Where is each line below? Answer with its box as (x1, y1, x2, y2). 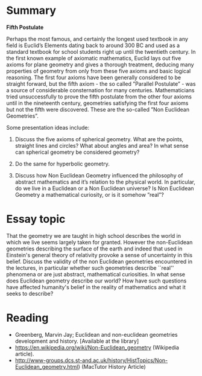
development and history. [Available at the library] (14, 337, 139, 345)
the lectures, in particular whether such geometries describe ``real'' (6, 264, 174, 272)
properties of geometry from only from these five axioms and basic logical (6, 67, 191, 74)
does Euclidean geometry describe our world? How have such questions (6, 277, 187, 284)
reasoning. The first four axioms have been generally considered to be (6, 74, 181, 81)
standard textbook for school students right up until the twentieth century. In (6, 48, 196, 55)
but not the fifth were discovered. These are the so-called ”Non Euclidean (6, 106, 190, 113)
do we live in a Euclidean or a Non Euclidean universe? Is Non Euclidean (14, 185, 194, 192)
